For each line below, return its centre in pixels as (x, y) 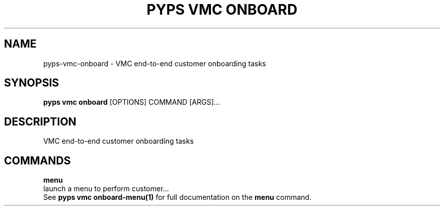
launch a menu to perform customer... (106, 189)
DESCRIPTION (40, 121)
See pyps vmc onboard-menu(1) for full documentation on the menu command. (177, 197)
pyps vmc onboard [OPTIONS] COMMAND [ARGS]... (132, 102)
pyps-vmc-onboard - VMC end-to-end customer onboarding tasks (155, 63)
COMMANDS (38, 160)
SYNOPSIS (32, 83)
